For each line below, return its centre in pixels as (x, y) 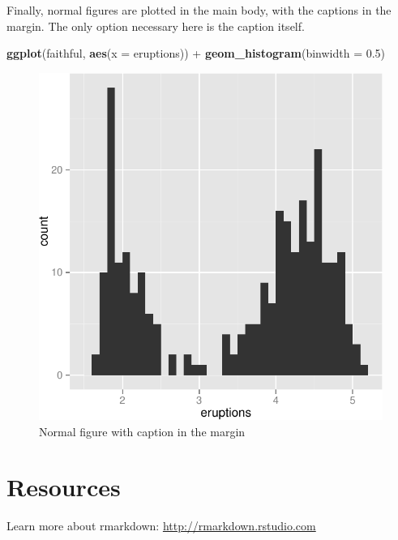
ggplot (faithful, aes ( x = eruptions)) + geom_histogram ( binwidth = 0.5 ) (196, 53)
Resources (64, 487)
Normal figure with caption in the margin (142, 431)
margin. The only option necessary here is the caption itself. (156, 26)
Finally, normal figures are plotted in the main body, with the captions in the (199, 10)
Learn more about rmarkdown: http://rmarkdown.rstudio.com (161, 526)
